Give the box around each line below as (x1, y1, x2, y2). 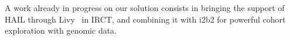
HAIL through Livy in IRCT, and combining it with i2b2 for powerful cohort (5, 13, 286, 25)
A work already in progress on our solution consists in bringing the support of (5, 2, 285, 13)
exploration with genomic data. (5, 24, 117, 37)
